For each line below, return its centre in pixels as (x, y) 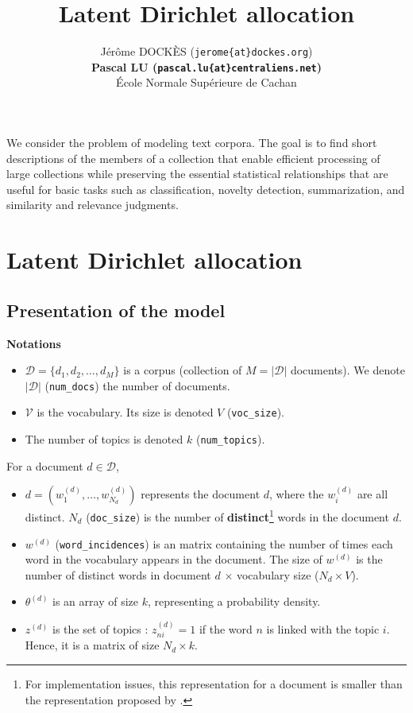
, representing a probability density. (234, 601)
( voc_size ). (255, 412)
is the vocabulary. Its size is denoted (125, 412)
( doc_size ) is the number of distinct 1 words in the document (237, 515)
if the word (226, 628)
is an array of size (95, 601)
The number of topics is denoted (104, 439)
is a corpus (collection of (183, 370)
